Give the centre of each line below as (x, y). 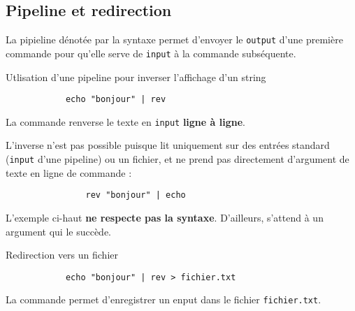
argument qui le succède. (58, 231)
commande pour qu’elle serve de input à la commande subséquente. (151, 53)
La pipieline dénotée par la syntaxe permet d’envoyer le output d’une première (174, 39)
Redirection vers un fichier (62, 255)
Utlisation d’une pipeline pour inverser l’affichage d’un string (136, 77)
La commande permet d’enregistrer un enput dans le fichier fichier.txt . (164, 299)
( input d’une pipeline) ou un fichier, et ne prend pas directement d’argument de (177, 159)
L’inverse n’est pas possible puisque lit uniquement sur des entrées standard (168, 145)
